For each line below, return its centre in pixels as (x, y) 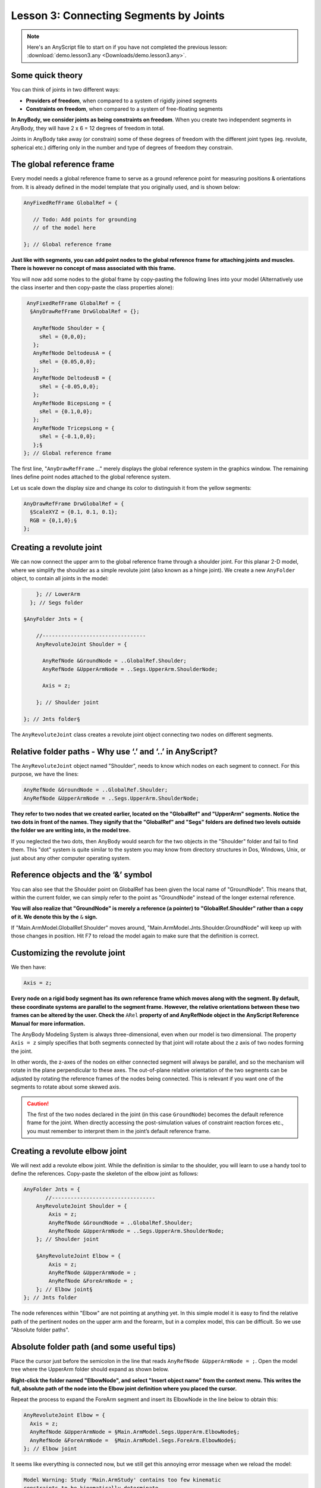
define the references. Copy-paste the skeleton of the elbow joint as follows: (105, 1174)
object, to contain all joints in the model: (60, 579)
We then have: (29, 967)
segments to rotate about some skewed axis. (66, 1087)
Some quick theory (47, 75)
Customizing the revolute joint (68, 953)
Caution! (38, 1104)
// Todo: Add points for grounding (85, 219)
